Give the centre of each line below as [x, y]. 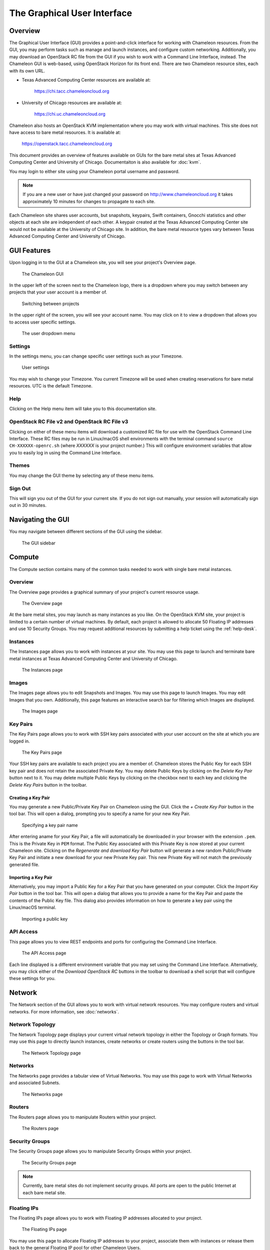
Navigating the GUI [39, 520]
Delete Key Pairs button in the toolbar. [48, 784]
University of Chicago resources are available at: [72, 102]
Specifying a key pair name [50, 825]
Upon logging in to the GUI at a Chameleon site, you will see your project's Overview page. [103, 262]
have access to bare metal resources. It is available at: [65, 132]
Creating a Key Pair [29, 797]
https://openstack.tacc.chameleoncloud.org [67, 144]
